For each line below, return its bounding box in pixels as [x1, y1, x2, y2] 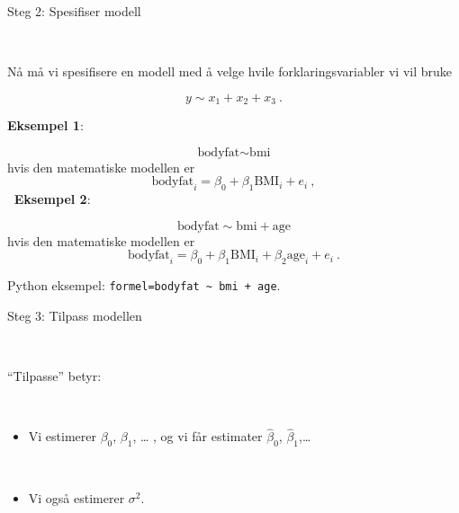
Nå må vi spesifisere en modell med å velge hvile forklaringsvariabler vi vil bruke [7, 62, 453, 81]
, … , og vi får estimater [132, 427, 263, 446]
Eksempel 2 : [13, 190, 91, 208]
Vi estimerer [28, 427, 96, 446]
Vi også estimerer [28, 488, 125, 507]
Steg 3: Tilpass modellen [7, 305, 142, 324]
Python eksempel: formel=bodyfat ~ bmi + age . [7, 276, 281, 295]
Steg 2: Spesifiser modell [7, 2, 141, 20]
